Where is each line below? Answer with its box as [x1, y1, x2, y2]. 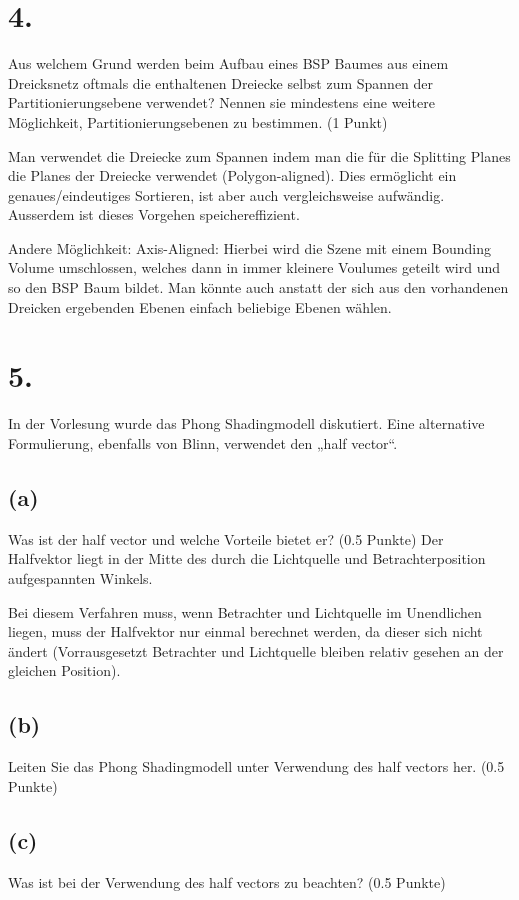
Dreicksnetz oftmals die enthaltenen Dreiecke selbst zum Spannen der [8, 72, 434, 93]
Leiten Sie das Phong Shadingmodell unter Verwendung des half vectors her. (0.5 [8, 756, 505, 777]
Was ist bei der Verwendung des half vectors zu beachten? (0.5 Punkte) [8, 871, 446, 892]
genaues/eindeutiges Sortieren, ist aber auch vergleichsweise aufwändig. [8, 184, 445, 205]
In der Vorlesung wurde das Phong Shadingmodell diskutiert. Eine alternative [8, 413, 485, 434]
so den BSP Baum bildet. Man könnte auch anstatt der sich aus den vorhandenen [8, 277, 509, 298]
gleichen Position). [8, 660, 121, 681]
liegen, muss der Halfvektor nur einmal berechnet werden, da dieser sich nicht [8, 621, 483, 642]
